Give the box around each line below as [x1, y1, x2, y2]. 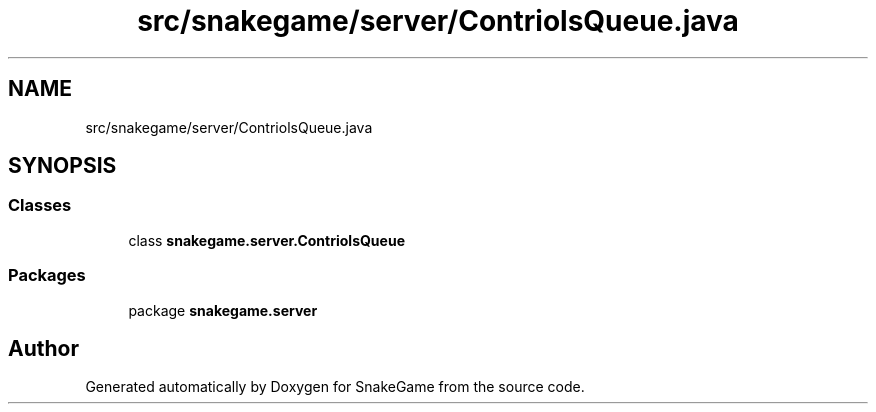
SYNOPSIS [8, 153, 117, 179]
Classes [8, 195, 72, 216]
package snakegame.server [128, 301, 318, 319]
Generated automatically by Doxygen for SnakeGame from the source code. [85, 378, 585, 396]
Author [8, 335, 79, 361]
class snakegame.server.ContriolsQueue [128, 231, 405, 249]
